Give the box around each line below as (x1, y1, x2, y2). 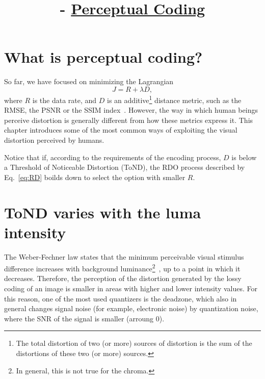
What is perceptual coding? (4, 46, 203, 67)
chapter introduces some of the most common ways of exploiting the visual (4, 124, 237, 135)
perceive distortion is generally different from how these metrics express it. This (4, 114, 253, 125)
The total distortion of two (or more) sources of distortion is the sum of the (16, 338, 252, 348)
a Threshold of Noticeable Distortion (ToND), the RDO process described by (4, 162, 245, 172)
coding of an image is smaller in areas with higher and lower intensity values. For (4, 283, 257, 294)
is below (231, 151, 257, 162)
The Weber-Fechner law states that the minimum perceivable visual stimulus (4, 251, 244, 262)
